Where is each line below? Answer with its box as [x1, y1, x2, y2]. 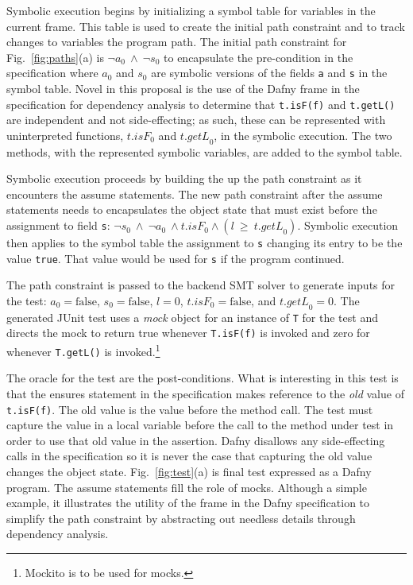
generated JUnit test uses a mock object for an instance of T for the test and [6, 308, 378, 325]
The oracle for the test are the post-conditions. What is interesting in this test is [6, 370, 399, 386]
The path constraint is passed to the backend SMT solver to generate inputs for [6, 277, 396, 293]
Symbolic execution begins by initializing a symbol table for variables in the [6, 2, 376, 18]
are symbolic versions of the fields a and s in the [151, 64, 388, 81]
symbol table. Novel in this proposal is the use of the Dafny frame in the [6, 80, 360, 97]
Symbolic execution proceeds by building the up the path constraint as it [6, 170, 362, 187]
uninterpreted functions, [6, 126, 124, 143]
